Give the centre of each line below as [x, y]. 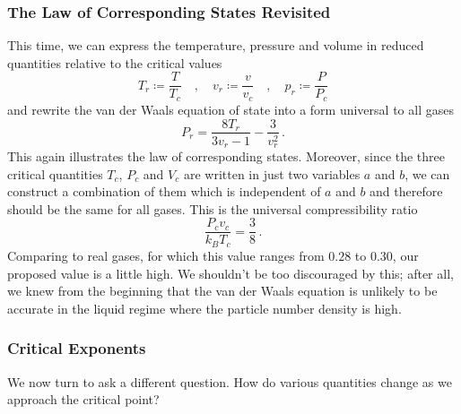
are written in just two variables [272, 173]
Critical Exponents [77, 348]
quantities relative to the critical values [115, 62]
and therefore [406, 191]
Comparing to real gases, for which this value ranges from [166, 255]
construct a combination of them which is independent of [164, 191]
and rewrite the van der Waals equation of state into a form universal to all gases [230, 109]
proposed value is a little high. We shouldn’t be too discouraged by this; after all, [230, 273]
